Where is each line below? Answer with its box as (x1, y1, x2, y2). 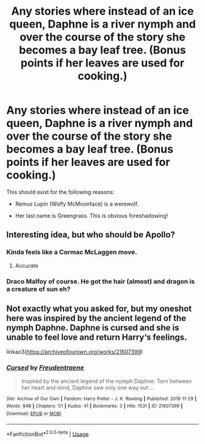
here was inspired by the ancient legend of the (6, 313, 187, 323)
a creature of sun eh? (6, 285, 71, 293)
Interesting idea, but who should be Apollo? (6, 230, 176, 240)
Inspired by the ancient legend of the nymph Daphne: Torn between (21, 377, 192, 385)
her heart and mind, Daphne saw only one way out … (21, 384, 154, 391)
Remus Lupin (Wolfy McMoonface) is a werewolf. (15, 200, 139, 207)
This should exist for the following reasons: (6, 188, 115, 196)
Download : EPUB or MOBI (6, 410, 62, 417)
